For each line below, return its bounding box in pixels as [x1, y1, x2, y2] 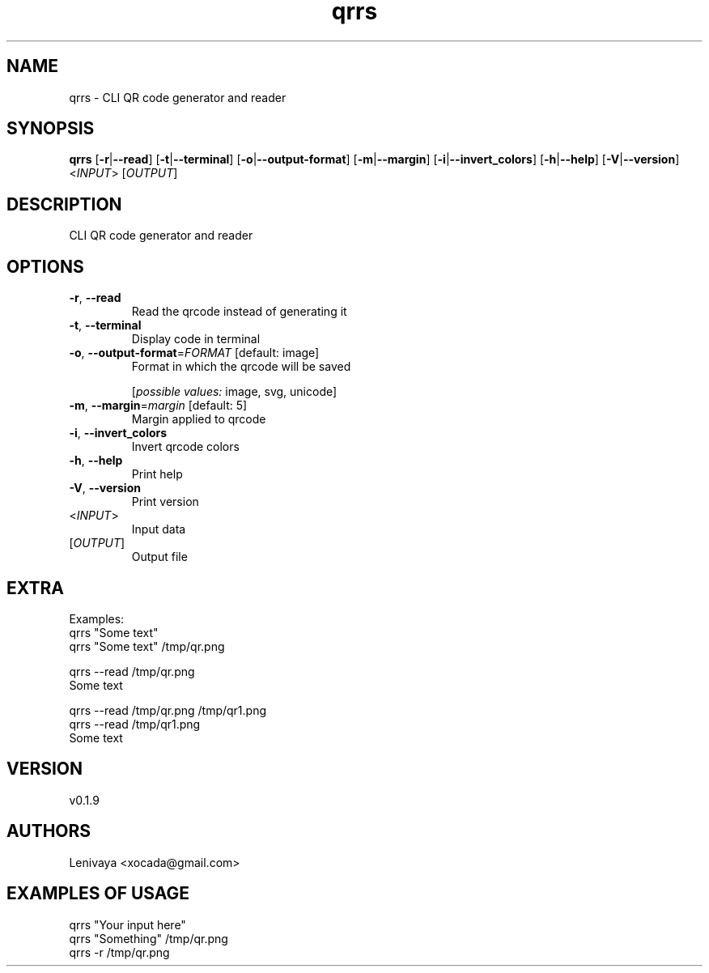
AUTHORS [6, 821, 91, 842]
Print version [131, 495, 199, 509]
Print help [131, 467, 183, 482]
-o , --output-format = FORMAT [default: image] [69, 346, 320, 360]
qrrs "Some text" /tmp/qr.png [69, 639, 225, 653]
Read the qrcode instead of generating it [131, 304, 347, 319]
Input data [131, 522, 186, 537]
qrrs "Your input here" [69, 917, 186, 932]
